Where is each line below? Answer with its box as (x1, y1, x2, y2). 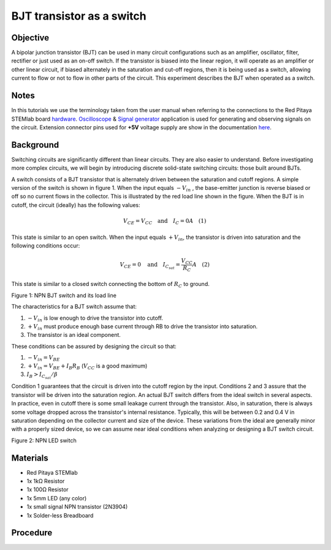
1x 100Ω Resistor (26, 486, 69, 493)
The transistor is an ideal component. (26, 331, 121, 339)
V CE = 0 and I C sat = (120, 261, 181, 271)
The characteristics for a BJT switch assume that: (11, 303, 137, 311)
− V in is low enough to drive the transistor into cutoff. (28, 314, 164, 323)
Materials (11, 453, 48, 463)
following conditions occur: (11, 242, 80, 249)
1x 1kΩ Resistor (26, 478, 65, 485)
